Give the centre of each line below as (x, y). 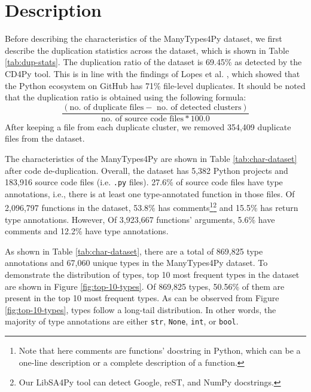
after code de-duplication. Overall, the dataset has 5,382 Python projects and (147, 170)
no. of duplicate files (107, 107)
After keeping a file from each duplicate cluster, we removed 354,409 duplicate (148, 126)
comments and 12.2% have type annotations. (87, 231)
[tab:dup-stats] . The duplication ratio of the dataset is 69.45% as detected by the (153, 62)
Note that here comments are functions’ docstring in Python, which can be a (160, 350)
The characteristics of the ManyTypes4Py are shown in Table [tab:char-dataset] (151, 158)
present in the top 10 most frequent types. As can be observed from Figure (142, 298)
